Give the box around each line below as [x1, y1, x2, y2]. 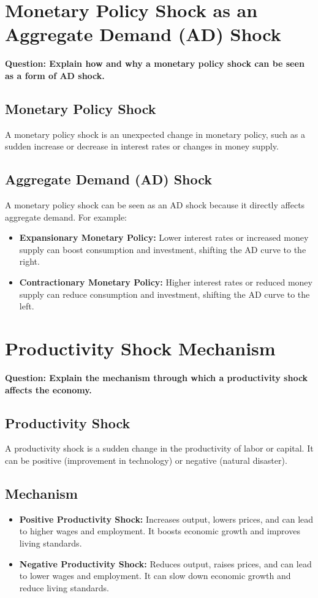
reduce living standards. [19, 581, 109, 594]
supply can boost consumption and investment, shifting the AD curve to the [19, 243, 306, 255]
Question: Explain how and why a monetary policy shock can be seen [5, 57, 305, 70]
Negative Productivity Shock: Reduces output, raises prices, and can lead [19, 557, 312, 570]
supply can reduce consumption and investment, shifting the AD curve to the [19, 287, 310, 300]
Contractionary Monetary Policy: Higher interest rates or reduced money [19, 276, 312, 289]
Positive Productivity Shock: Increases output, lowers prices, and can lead [19, 512, 314, 525]
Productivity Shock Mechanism [5, 336, 276, 361]
